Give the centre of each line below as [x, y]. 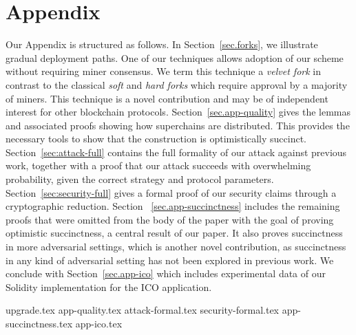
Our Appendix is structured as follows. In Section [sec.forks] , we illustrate [162, 44]
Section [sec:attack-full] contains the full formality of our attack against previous [176, 152]
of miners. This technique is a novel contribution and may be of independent [167, 98]
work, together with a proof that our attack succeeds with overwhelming [158, 165]
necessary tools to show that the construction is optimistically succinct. [156, 139]
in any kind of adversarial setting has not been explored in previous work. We [170, 260]
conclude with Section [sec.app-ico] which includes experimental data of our [166, 273]
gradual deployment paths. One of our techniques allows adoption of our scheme [175, 57]
